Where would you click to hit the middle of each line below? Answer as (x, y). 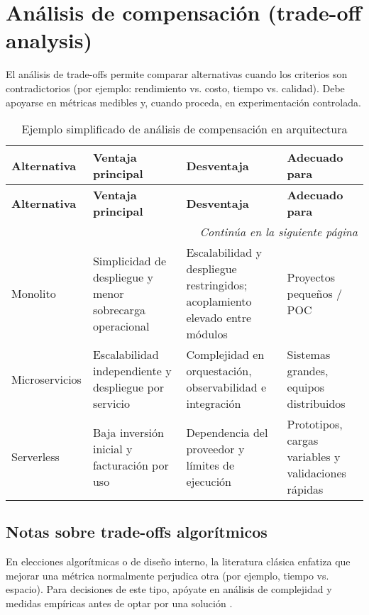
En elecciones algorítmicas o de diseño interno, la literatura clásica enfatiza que (178, 561)
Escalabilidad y (224, 253)
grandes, (308, 371)
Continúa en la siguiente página (279, 232)
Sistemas (309, 355)
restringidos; (217, 285)
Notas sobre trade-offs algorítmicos (137, 532)
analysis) (49, 40)
